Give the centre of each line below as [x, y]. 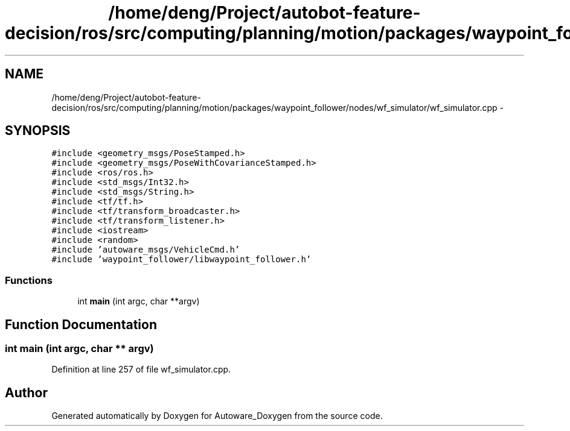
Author [26, 392]
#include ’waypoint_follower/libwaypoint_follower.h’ [181, 260]
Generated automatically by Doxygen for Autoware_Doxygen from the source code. [217, 416]
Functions [29, 280]
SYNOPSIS [38, 131]
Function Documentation [81, 324]
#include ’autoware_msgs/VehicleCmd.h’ [146, 250]
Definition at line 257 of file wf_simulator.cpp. [141, 370]
